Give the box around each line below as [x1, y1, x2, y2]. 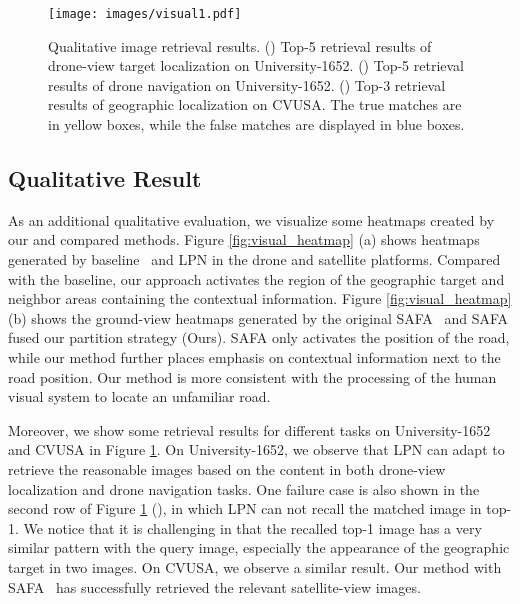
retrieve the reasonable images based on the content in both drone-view [8, 458, 446, 479]
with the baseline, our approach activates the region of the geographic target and [8, 268, 505, 289]
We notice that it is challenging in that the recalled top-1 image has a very [23, 517, 482, 538]
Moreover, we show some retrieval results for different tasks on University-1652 [8, 419, 491, 440]
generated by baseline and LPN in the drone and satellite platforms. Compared [8, 249, 501, 270]
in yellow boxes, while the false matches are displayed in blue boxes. [48, 114, 465, 135]
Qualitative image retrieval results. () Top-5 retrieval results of [48, 35, 432, 56]
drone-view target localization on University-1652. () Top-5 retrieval [48, 55, 464, 76]
